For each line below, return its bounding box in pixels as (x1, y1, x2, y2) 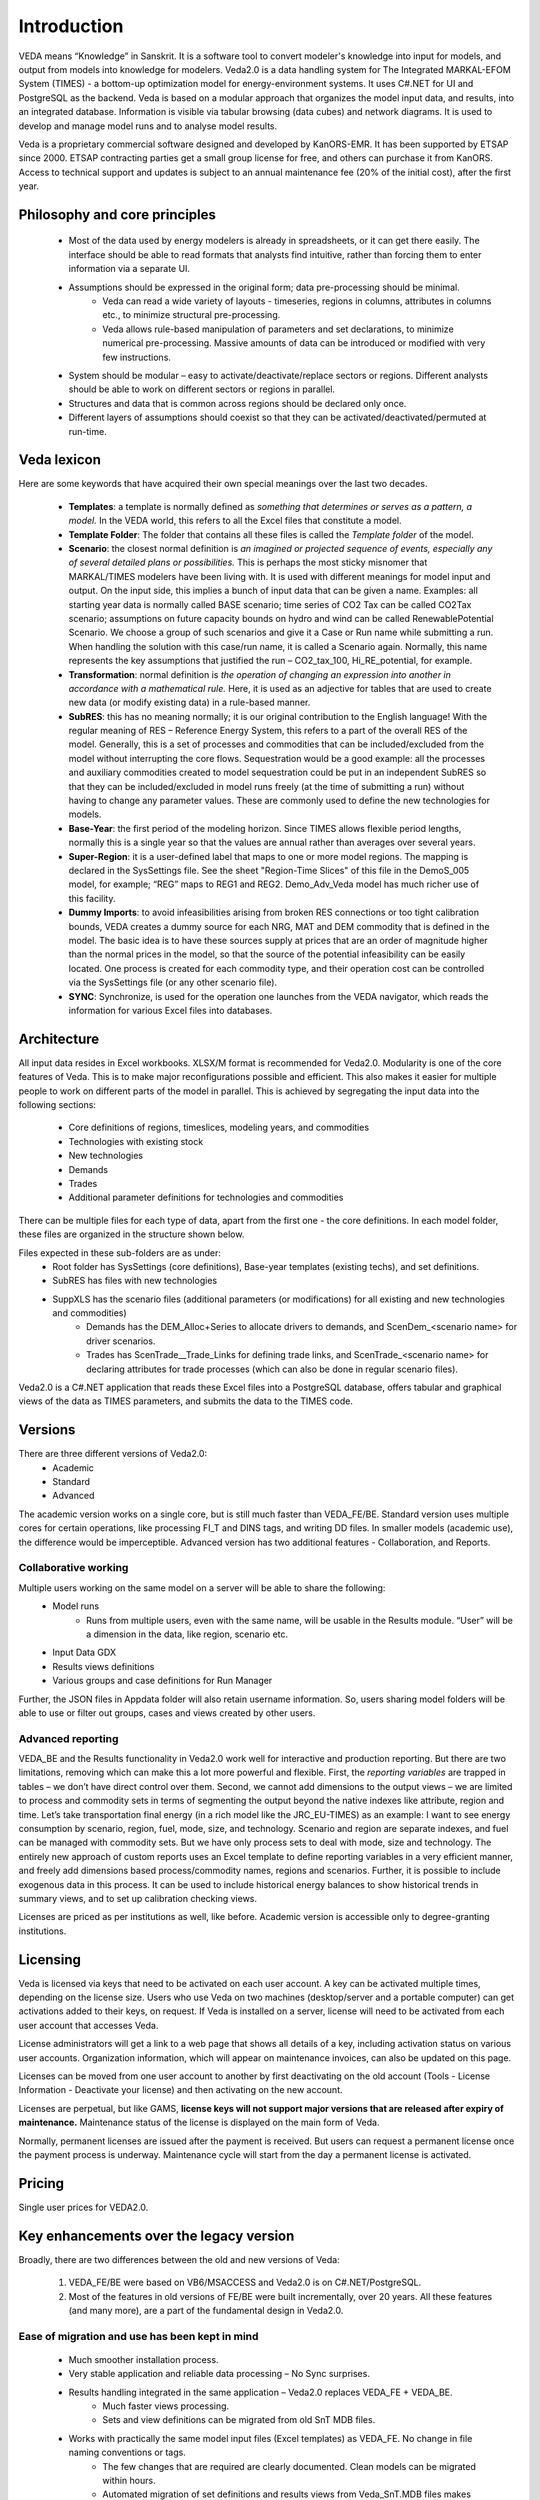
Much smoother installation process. (68, 2353, 219, 2365)
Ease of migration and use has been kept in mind (18, 2329, 259, 2343)
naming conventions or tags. (68, 2446, 187, 2459)
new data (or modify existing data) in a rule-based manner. (68, 696, 311, 709)
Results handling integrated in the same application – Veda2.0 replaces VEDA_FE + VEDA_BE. (68, 2386, 454, 2398)
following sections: (18, 1098, 97, 1110)
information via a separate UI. (68, 263, 190, 275)
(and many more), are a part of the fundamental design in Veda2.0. (68, 2304, 344, 2316)
